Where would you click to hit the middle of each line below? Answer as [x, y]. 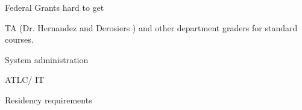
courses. [19, 39]
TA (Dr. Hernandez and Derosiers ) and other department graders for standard [151, 27]
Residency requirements [49, 99]
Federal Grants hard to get [55, 7]
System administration [47, 59]
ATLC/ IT [25, 80]
